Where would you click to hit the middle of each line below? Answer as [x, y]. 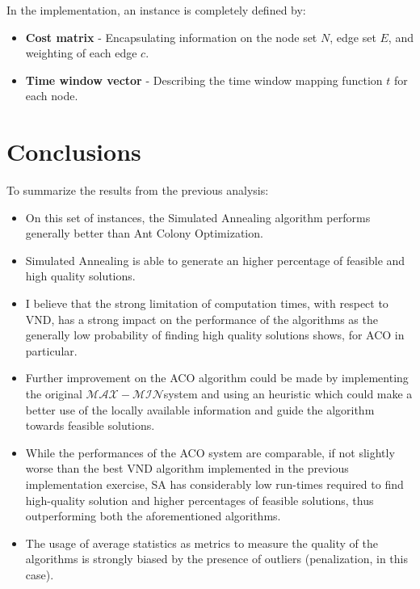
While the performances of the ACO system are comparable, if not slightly [210, 452]
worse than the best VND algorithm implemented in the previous [187, 468]
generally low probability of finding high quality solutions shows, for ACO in [215, 335]
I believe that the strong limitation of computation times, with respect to [207, 303]
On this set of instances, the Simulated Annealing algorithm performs [198, 217]
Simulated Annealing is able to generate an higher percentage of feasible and [215, 260]
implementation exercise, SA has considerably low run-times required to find [214, 484]
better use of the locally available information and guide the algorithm [200, 409]
